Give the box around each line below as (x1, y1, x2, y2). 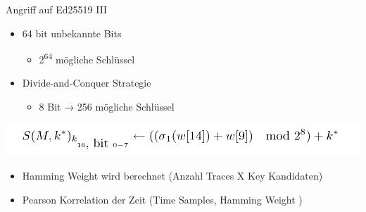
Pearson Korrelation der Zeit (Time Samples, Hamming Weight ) (22, 192, 303, 206)
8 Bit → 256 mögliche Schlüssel (39, 99, 175, 114)
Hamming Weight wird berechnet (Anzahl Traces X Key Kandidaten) (22, 168, 323, 183)
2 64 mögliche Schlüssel (39, 50, 135, 66)
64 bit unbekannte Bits (22, 25, 122, 40)
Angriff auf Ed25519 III (6, 2, 108, 16)
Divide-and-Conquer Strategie (22, 75, 151, 90)
